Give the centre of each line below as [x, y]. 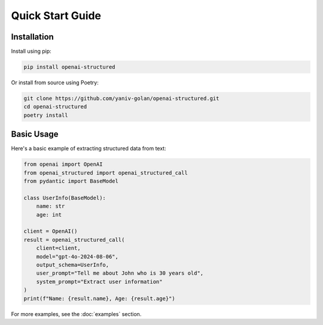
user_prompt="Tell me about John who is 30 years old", [120, 273]
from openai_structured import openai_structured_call [106, 173]
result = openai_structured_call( [74, 240]
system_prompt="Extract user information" [99, 282]
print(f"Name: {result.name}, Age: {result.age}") [100, 298]
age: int [49, 215]
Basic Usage [35, 134]
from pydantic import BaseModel [71, 181]
